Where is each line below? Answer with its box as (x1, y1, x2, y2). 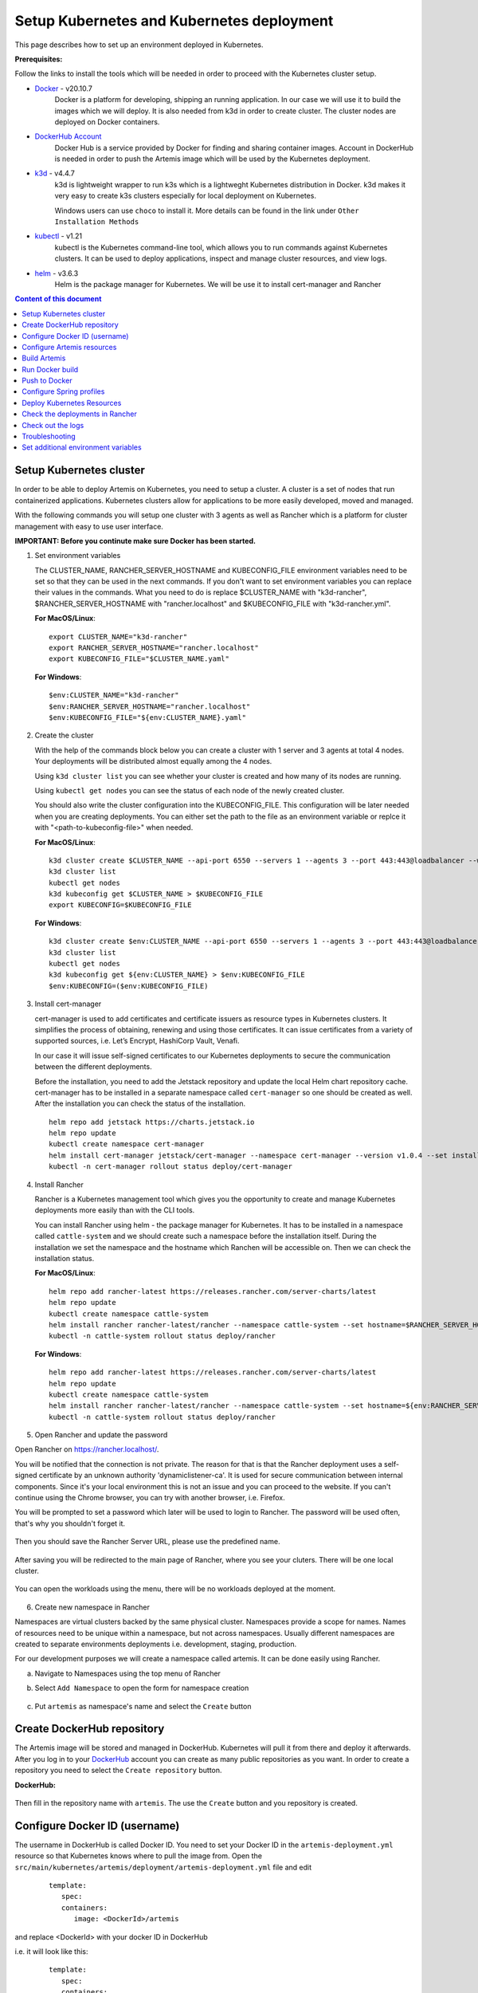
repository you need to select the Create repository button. (14, 1766, 222, 1775)
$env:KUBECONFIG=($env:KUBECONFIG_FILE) (49, 981, 209, 990)
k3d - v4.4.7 (34, 168, 76, 179)
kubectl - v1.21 (34, 231, 83, 241)
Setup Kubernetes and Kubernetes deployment (14, 12, 334, 29)
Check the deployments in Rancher (22, 409, 137, 419)
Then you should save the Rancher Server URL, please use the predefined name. (14, 1537, 280, 1547)
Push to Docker (22, 375, 72, 386)
